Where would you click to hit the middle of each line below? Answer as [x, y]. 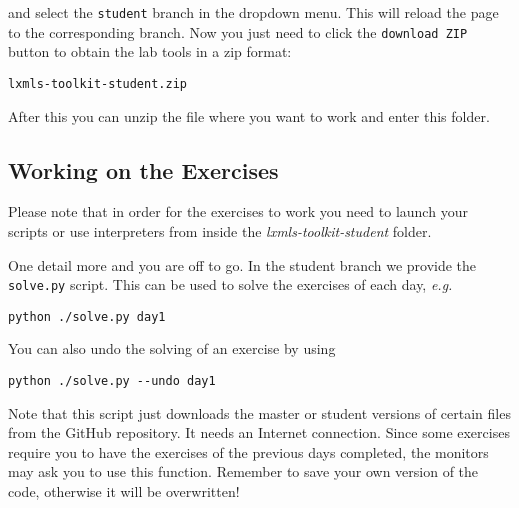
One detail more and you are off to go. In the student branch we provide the [242, 264]
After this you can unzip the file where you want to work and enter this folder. [249, 115]
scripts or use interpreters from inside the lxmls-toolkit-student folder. [220, 230]
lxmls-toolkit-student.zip [97, 83]
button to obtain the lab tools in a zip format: [150, 51]
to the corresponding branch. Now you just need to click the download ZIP [238, 31]
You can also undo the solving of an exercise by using [172, 348]
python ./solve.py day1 [87, 316]
